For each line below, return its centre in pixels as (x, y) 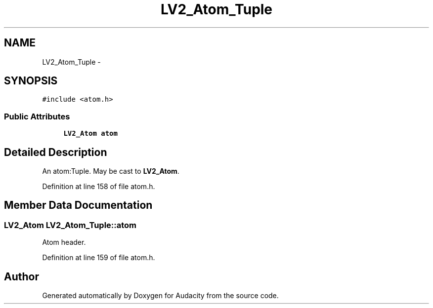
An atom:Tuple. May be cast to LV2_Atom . (111, 171)
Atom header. (64, 242)
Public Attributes (37, 116)
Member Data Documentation (78, 205)
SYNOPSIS (31, 81)
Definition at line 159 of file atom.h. (99, 258)
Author (22, 276)
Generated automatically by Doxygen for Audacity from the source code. (160, 296)
